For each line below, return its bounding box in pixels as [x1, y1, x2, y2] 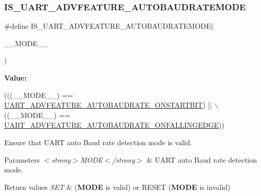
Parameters [4, 154, 40, 165]
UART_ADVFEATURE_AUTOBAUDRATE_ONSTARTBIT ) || [4, 100, 212, 110]
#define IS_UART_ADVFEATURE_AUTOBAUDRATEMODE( [4, 21, 214, 31]
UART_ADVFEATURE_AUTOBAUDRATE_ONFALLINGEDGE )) [4, 120, 225, 130]
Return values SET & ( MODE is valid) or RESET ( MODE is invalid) [4, 181, 231, 192]
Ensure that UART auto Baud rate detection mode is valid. [4, 136, 192, 147]
